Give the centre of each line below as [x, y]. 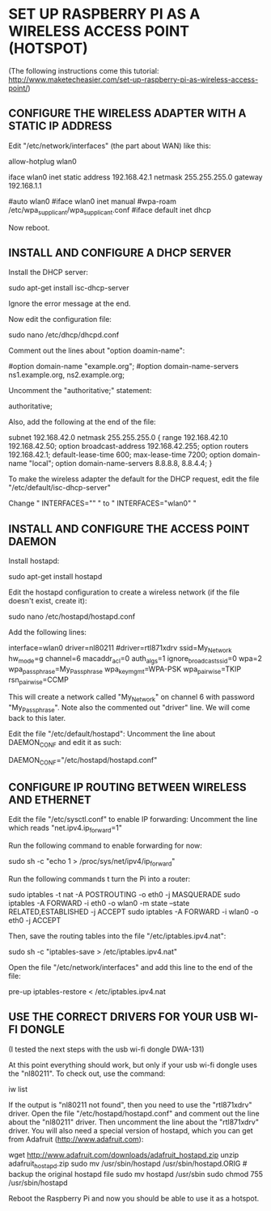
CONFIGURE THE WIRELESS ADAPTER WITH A [127, 114]
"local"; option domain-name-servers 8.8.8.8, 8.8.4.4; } [121, 464]
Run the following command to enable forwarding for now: [105, 845]
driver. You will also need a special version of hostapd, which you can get [131, 1130]
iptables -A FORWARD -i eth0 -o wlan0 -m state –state [99, 903]
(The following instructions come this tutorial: [84, 70]
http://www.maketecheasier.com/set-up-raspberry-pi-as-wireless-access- [133, 79]
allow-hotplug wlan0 [42, 161]
